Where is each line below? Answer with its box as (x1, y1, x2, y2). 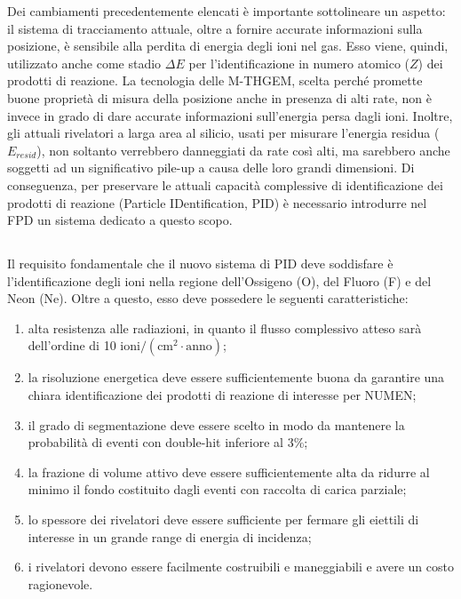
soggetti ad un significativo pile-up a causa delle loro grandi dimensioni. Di (7, 158, 415, 177)
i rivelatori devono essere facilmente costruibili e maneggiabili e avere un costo (28, 557, 454, 576)
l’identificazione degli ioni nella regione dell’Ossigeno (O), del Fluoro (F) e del (7, 271, 432, 290)
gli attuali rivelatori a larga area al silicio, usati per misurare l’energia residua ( (7, 124, 440, 142)
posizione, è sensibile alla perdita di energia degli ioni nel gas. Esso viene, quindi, (7, 36, 449, 55)
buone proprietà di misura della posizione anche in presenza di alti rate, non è (7, 88, 433, 107)
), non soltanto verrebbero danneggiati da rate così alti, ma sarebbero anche (36, 140, 450, 159)
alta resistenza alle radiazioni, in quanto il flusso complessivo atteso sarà (28, 318, 422, 337)
